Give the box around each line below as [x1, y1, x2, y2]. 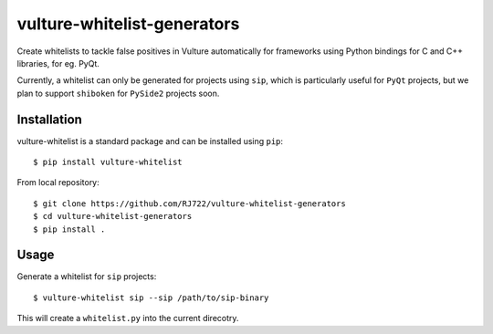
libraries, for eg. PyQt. [16, 57, 100, 68]
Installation [16, 111, 82, 127]
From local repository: [16, 177, 100, 188]
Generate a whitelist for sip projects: [16, 271, 157, 282]
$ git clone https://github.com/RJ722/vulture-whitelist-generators [33, 198, 346, 209]
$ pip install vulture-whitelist [33, 157, 183, 168]
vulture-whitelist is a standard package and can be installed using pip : [16, 135, 283, 146]
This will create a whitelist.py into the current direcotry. [16, 313, 239, 324]
